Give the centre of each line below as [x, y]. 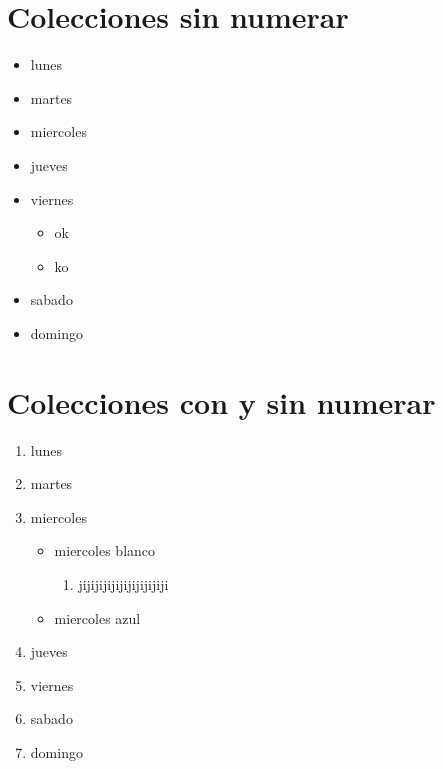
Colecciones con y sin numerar [221, 401]
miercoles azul [97, 617]
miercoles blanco [105, 550]
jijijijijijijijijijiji [123, 583]
